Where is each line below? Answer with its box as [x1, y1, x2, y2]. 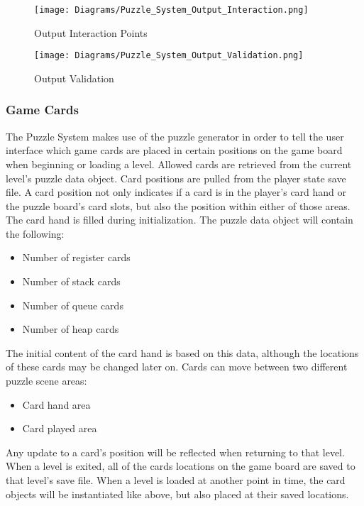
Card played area [22, 421, 97, 436]
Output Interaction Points [34, 25, 148, 40]
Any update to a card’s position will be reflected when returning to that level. [6, 444, 345, 459]
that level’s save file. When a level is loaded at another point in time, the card [6, 473, 346, 487]
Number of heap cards [22, 321, 119, 336]
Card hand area [22, 397, 91, 412]
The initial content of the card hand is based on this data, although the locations [6, 345, 359, 360]
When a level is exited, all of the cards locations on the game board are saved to [6, 458, 355, 473]
